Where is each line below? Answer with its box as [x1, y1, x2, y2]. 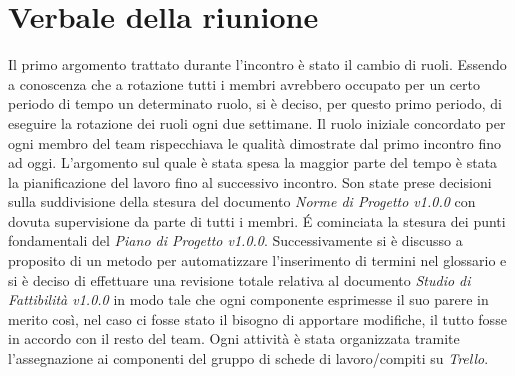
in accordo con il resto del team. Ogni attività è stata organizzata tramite [8, 328, 460, 349]
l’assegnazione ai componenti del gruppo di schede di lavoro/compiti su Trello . [8, 348, 489, 369]
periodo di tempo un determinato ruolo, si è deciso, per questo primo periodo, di [8, 93, 503, 114]
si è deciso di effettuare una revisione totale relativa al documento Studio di [8, 269, 471, 290]
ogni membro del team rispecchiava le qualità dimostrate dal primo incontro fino [8, 132, 502, 153]
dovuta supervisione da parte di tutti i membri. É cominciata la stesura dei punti [8, 210, 506, 231]
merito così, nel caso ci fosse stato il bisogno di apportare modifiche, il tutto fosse [8, 308, 507, 329]
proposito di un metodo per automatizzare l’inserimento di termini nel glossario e [8, 250, 507, 271]
